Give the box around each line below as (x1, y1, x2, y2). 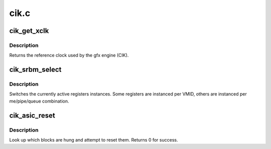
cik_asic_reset (9, 111, 55, 119)
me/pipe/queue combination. (9, 98, 70, 104)
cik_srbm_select (9, 65, 62, 74)
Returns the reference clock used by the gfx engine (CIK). (9, 52, 129, 58)
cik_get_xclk (9, 26, 49, 35)
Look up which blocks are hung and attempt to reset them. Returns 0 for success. (9, 137, 178, 143)
